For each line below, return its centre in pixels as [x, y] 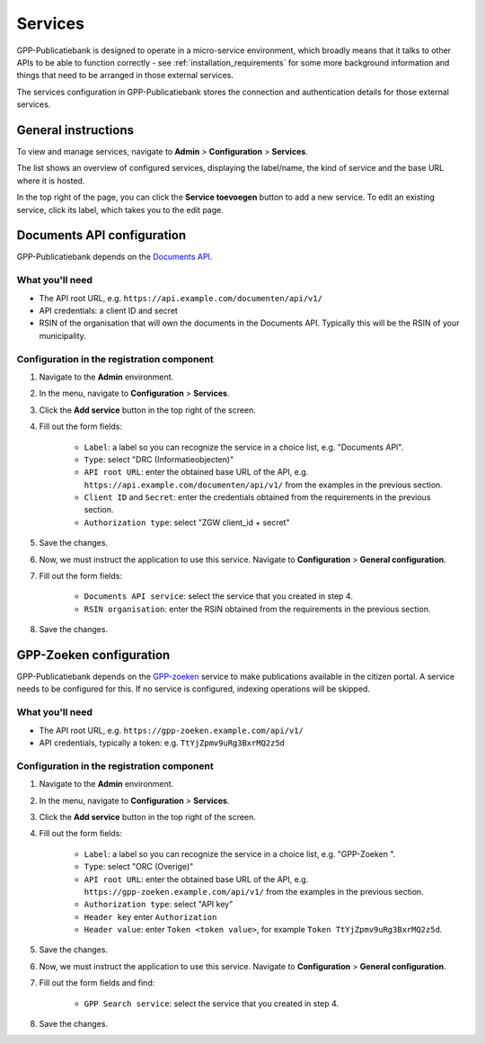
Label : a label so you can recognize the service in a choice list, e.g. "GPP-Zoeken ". [240, 853]
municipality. [63, 335]
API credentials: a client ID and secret [109, 311]
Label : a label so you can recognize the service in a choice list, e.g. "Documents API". [244, 447]
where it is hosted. [51, 181]
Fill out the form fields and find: [97, 983]
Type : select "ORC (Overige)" [139, 867]
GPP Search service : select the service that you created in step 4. [212, 1004]
